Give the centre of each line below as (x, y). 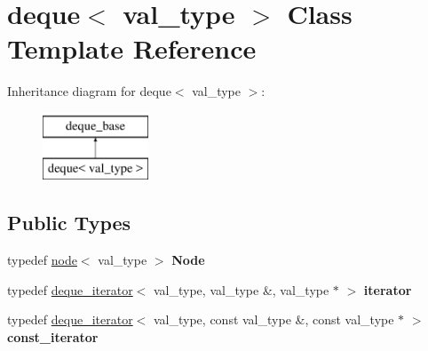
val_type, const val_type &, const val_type (273, 319)
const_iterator (53, 337)
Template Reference (132, 48)
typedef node (42, 260)
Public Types (69, 223)
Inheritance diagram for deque (89, 91)
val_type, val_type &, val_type (241, 289)
